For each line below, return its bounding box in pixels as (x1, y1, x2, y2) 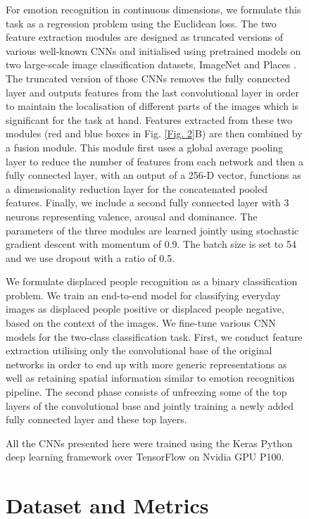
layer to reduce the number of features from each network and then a (6, 154, 304, 168)
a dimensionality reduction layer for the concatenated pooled (6, 181, 267, 196)
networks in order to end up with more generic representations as (6, 356, 287, 371)
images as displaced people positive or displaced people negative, (6, 301, 284, 316)
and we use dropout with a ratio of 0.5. (6, 250, 175, 265)
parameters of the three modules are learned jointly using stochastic (6, 223, 299, 237)
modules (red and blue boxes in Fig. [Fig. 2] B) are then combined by (6, 126, 303, 141)
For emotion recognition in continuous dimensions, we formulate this (6, 2, 301, 16)
